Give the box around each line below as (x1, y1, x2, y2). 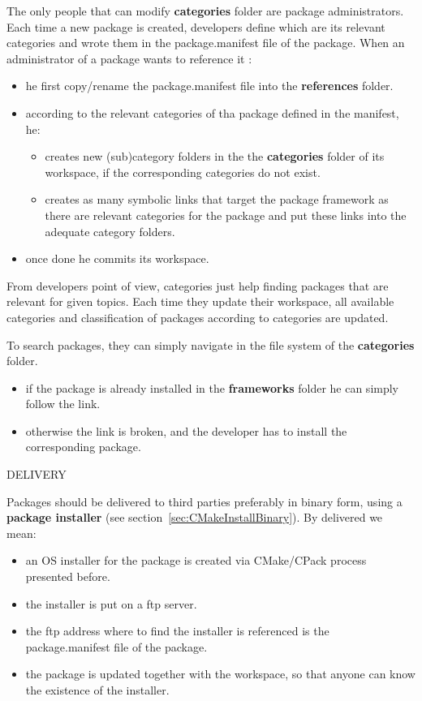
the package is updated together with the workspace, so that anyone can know (25, 665, 416, 682)
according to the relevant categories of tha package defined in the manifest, (25, 104, 399, 121)
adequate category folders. (45, 222, 175, 239)
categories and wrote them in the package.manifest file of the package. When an (6, 34, 405, 51)
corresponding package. (25, 438, 141, 455)
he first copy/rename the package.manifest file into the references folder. (25, 77, 394, 94)
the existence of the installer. (25, 682, 170, 698)
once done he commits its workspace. (25, 250, 209, 267)
